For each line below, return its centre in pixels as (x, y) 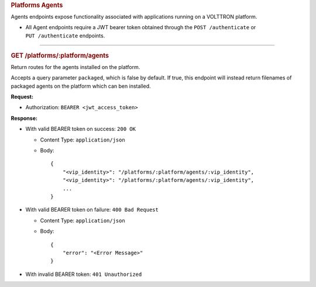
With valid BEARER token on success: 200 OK (80, 129)
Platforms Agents (37, 5)
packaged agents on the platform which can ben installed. (81, 86)
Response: (24, 118)
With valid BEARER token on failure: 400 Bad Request (92, 210)
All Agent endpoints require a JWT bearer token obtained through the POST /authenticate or (141, 27)
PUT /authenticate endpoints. (65, 36)
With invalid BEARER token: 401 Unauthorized (84, 274)
